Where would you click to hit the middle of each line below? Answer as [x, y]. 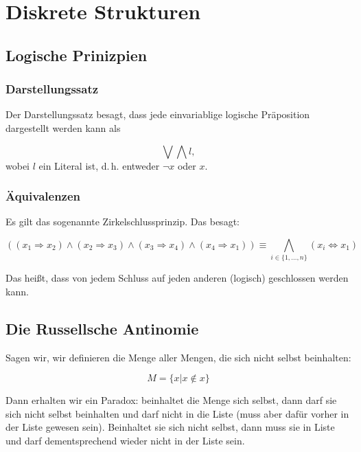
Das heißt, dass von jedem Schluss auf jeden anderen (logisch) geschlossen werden [177, 278]
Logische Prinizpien [77, 55]
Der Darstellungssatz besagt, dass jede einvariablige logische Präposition [158, 114]
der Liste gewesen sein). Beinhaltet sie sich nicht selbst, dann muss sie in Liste [170, 427]
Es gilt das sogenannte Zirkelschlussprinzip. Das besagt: [123, 222]
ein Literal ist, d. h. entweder [99, 165]
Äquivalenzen [43, 196]
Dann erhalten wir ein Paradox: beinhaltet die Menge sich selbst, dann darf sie [171, 400]
